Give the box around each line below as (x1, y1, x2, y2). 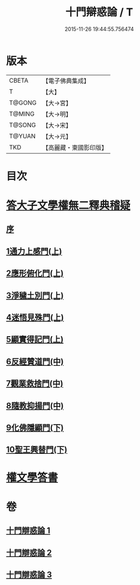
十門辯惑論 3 (6, 570, 52, 580)
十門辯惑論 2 (6, 548, 52, 558)
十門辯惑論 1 (6, 526, 51, 536)
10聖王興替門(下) (6, 445, 68, 455)
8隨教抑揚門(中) (6, 400, 64, 410)
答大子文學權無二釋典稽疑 (6, 199, 131, 213)
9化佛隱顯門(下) (6, 422, 64, 432)
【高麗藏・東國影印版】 (42, 143, 108, 151)
